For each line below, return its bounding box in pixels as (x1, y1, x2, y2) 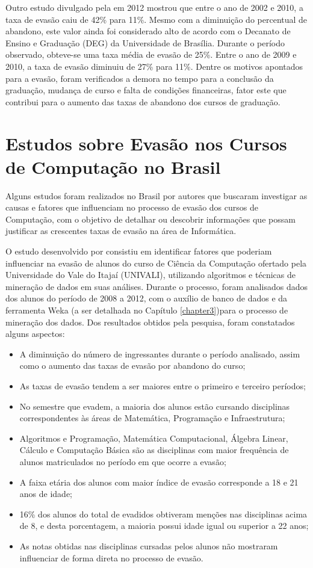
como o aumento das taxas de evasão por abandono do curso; (19, 359, 246, 372)
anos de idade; (19, 487, 72, 500)
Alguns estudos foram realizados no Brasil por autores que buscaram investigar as (5, 189, 308, 202)
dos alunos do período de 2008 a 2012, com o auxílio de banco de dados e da (5, 292, 288, 304)
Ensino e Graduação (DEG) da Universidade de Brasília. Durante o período (5, 36, 285, 49)
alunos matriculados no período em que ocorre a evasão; (19, 455, 226, 468)
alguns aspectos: (5, 327, 65, 340)
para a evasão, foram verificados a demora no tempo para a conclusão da (5, 72, 274, 84)
